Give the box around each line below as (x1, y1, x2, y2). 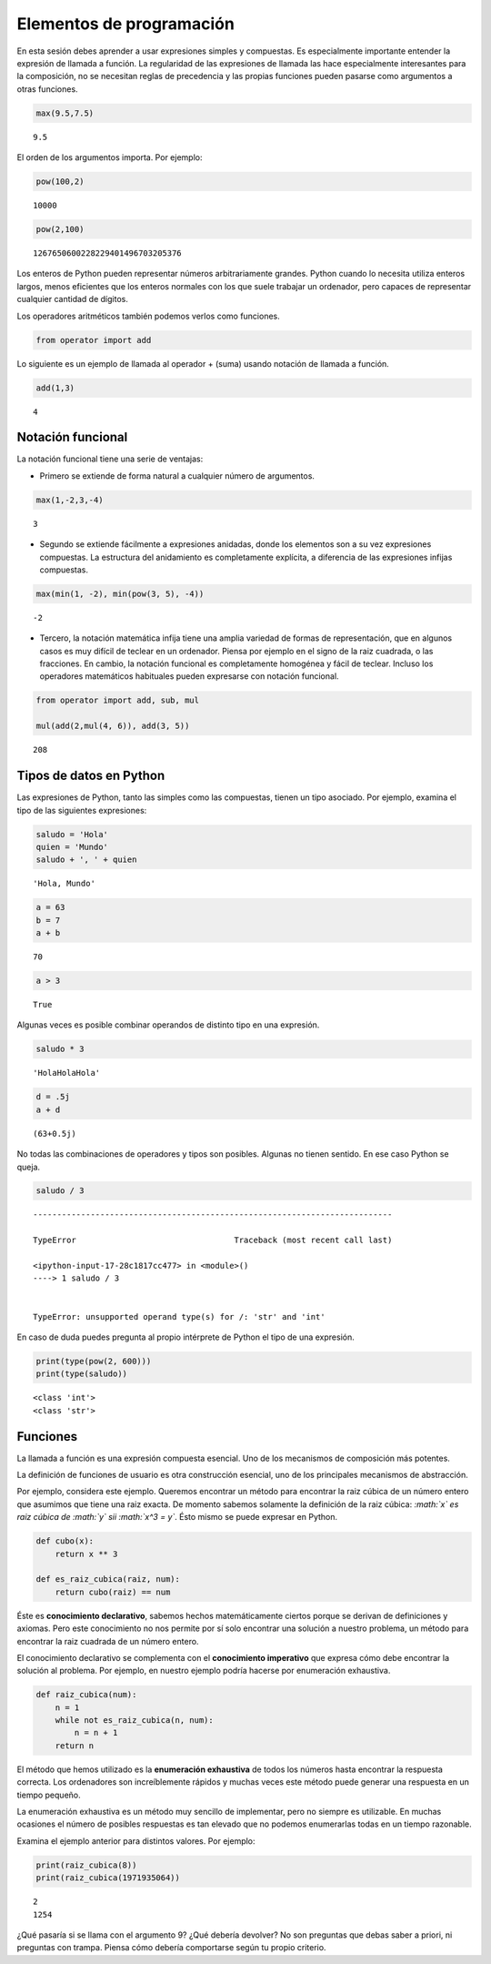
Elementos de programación (16, 14, 235, 34)
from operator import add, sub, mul (35, 695, 200, 705)
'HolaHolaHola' (33, 1068, 101, 1078)
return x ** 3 (55, 1548, 118, 1559)
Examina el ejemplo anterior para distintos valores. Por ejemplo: (16, 1835, 256, 1847)
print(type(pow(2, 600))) (35, 1356, 152, 1366)
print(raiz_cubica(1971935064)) (35, 1873, 181, 1883)
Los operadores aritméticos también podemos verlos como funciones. (16, 310, 281, 321)
